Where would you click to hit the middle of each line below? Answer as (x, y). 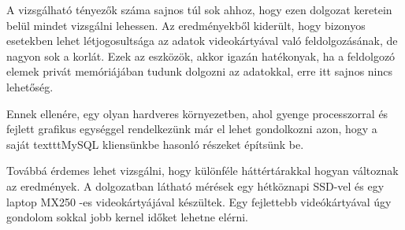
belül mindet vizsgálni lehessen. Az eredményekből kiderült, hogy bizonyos (186, 25)
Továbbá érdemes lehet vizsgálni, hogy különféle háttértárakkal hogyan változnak (202, 171)
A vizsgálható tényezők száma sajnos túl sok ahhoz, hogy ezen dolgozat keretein (199, 9)
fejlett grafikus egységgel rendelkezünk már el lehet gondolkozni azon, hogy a (192, 129)
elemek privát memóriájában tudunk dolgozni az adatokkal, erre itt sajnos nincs (200, 71)
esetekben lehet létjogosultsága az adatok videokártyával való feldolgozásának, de (202, 41)
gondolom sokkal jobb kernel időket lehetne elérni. (128, 217)
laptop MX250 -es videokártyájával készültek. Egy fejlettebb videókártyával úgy (199, 201)
